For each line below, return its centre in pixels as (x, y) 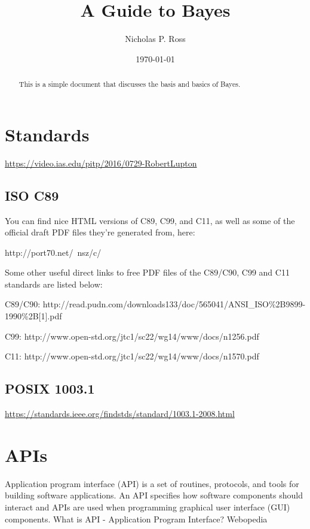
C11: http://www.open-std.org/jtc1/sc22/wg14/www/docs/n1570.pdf (132, 356)
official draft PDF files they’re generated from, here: (100, 232)
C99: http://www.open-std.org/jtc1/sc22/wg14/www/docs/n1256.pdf (132, 336)
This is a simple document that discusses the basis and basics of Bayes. (130, 84)
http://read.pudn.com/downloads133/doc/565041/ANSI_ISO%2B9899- (174, 304)
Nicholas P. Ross (155, 39)
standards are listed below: (54, 284)
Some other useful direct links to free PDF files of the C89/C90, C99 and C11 (147, 272)
